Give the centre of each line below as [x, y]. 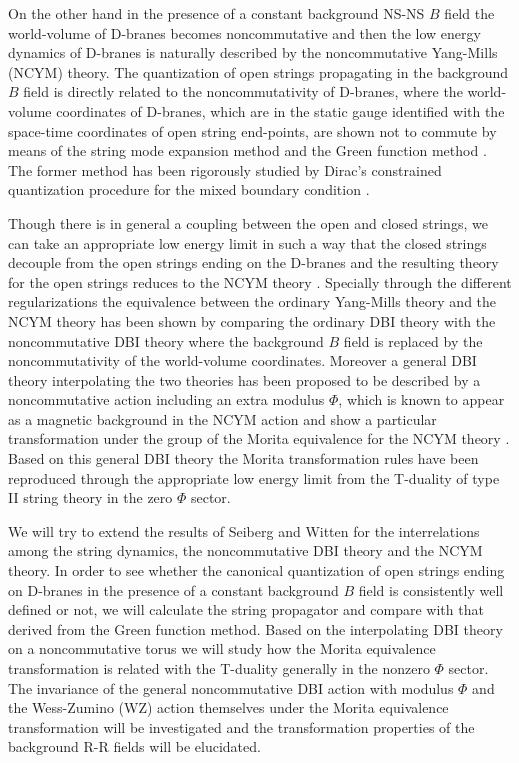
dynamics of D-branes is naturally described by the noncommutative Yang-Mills [253, 52]
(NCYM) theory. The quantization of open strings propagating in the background [258, 71]
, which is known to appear [421, 399]
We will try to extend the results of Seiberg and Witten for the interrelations [244, 530]
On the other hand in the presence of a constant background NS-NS [216, 13]
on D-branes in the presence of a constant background [173, 589]
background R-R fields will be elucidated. [134, 746]
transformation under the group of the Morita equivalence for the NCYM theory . [259, 438]
